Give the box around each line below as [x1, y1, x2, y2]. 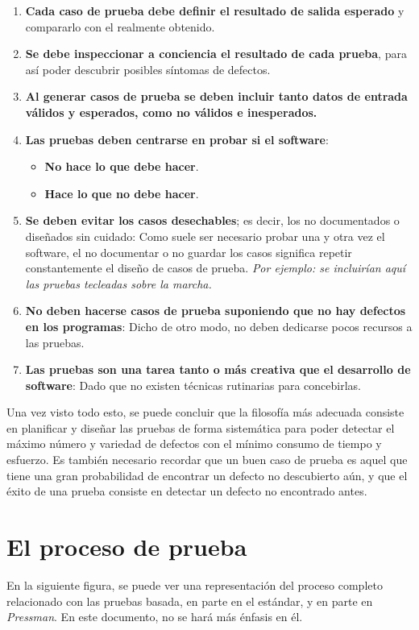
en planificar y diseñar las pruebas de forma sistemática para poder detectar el [6, 419, 395, 436]
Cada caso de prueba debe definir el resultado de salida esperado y [25, 2, 404, 19]
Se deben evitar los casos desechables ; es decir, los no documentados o [25, 212, 400, 229]
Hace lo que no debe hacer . [44, 184, 199, 201]
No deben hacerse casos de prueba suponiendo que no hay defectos [25, 302, 406, 319]
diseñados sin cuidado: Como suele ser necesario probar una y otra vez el [25, 227, 385, 244]
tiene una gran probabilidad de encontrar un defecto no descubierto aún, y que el [6, 466, 408, 483]
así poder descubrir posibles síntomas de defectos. [25, 60, 271, 77]
